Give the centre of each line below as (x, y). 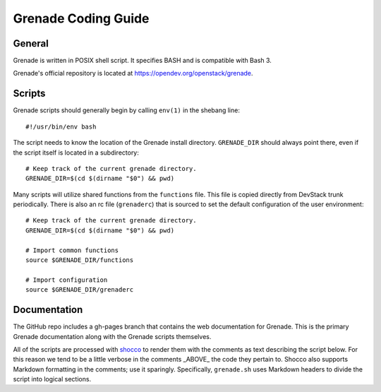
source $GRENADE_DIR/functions (80, 260)
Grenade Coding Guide (81, 18)
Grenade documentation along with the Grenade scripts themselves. (112, 336)
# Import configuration (67, 280)
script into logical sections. (52, 379)
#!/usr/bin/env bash (61, 126)
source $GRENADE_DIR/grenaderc (80, 290)
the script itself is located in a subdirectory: (76, 153)
